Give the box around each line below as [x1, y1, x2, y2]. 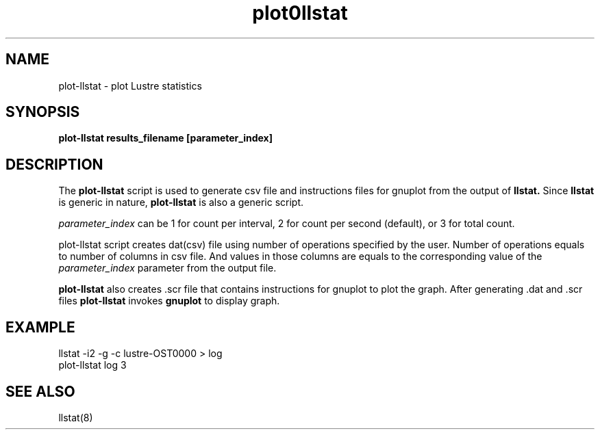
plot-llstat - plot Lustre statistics [58, 79, 202, 92]
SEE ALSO [5, 382, 75, 400]
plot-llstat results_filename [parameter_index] [58, 132, 273, 144]
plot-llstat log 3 [58, 359, 127, 371]
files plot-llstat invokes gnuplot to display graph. [58, 295, 280, 307]
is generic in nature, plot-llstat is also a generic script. [58, 196, 304, 209]
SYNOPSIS [5, 103, 80, 121]
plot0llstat [252, 1, 348, 25]
